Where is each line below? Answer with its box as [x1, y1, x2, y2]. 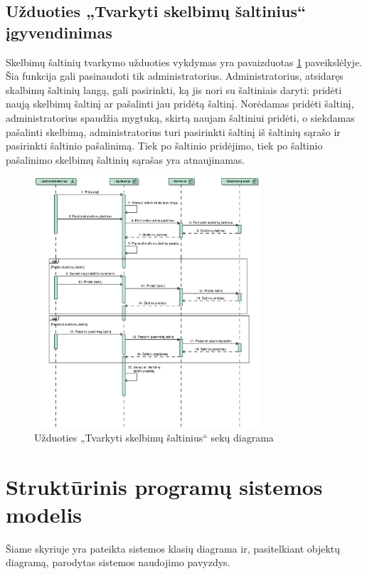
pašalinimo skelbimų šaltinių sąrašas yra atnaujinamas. [6, 152, 245, 167]
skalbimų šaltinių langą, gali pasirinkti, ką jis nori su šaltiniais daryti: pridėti [6, 82, 342, 97]
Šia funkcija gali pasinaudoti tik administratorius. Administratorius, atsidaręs [6, 68, 344, 83]
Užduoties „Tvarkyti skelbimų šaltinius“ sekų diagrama [34, 429, 274, 444]
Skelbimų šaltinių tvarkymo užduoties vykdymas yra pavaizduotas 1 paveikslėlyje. [6, 54, 362, 69]
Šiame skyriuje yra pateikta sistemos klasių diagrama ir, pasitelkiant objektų [6, 541, 341, 555]
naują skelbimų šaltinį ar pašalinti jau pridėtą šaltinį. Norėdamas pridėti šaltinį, [6, 96, 354, 111]
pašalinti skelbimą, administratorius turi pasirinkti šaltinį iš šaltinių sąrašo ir [6, 124, 341, 139]
